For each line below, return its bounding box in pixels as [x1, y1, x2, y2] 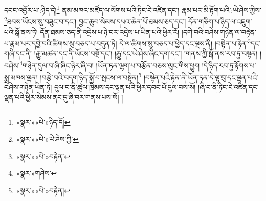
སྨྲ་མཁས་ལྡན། [4, 71, 38, 82]
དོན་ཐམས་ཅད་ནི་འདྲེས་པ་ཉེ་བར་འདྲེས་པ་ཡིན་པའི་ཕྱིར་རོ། [40, 26, 180, 37]
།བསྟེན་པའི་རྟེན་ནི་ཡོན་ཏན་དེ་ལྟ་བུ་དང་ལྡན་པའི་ [143, 71, 259, 82]
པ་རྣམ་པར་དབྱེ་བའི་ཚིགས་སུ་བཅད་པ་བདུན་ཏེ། [4, 38, 117, 48]
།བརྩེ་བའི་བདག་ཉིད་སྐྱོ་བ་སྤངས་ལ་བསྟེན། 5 [40, 70, 142, 82]
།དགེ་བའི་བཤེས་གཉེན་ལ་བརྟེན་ [181, 26, 257, 37]
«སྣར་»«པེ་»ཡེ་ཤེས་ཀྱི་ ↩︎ [16, 134, 79, 144]
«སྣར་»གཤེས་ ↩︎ [16, 168, 57, 179]
